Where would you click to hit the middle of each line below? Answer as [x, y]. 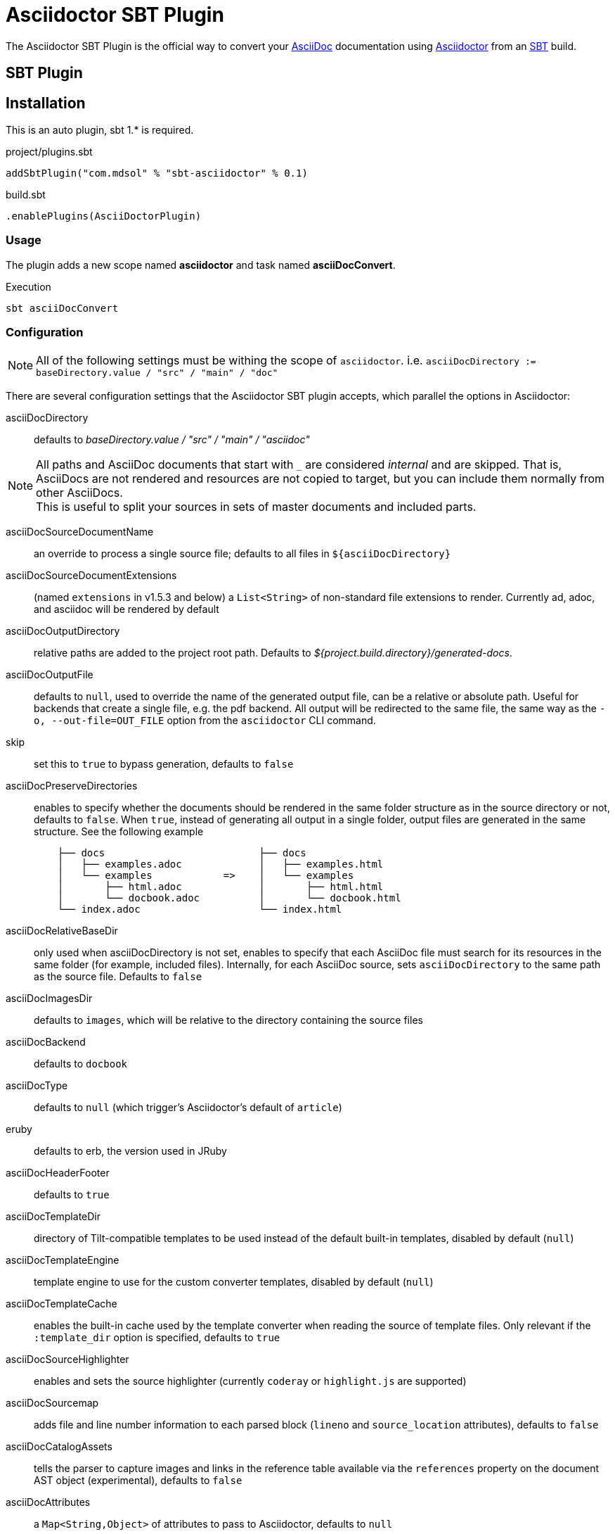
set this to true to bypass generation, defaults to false [164, 763]
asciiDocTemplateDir [53, 1216]
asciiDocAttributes [48, 1502]
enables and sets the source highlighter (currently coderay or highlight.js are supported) [250, 1381]
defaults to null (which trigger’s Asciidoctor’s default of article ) [188, 1107]
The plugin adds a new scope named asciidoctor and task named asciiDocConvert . [201, 265]
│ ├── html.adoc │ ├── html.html [220, 886]
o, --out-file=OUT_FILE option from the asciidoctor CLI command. [205, 720]
